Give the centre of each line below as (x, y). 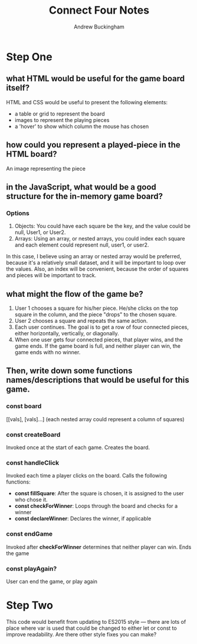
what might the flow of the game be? (75, 294)
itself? (18, 88)
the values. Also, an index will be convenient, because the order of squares (97, 269)
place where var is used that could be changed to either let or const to (91, 628)
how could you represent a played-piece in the (93, 145)
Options (18, 213)
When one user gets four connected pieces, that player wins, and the (99, 340)
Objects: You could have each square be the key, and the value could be (102, 226)
